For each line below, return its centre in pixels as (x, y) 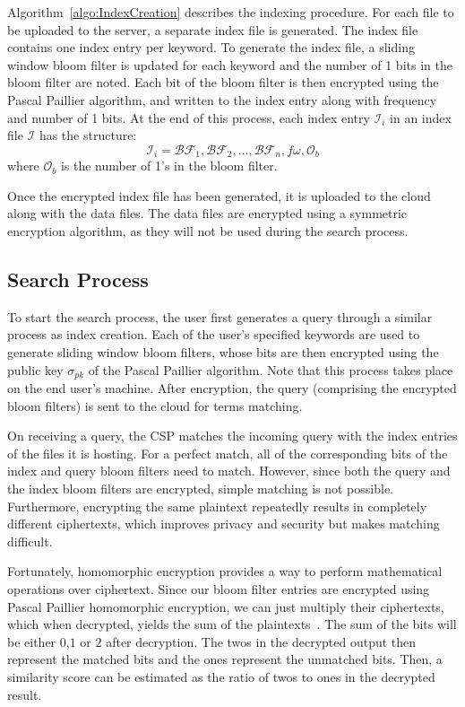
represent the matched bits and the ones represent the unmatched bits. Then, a (225, 659)
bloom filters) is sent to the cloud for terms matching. (155, 405)
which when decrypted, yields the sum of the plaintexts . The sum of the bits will (232, 624)
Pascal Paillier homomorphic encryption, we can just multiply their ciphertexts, (226, 606)
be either (32, 641)
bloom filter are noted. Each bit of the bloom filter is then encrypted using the (223, 82)
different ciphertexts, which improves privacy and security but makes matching (224, 524)
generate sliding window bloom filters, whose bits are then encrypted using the (223, 351)
